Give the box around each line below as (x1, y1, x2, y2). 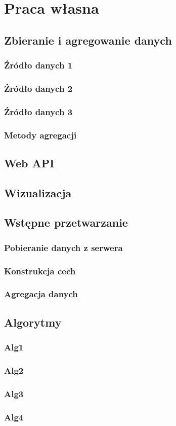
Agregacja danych (4, 288, 78, 300)
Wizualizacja (4, 185, 72, 200)
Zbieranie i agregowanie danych (4, 32, 172, 48)
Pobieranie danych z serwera (4, 241, 123, 254)
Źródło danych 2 (4, 82, 73, 94)
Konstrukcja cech (4, 264, 76, 277)
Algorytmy (4, 314, 62, 330)
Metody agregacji (4, 128, 77, 141)
